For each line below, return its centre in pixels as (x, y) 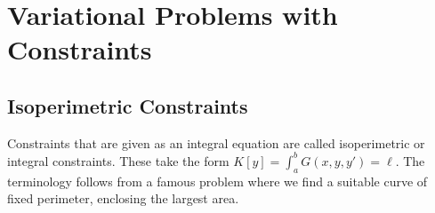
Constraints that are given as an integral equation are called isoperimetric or (216, 142)
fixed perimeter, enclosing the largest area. (123, 198)
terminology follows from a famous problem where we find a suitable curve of (217, 181)
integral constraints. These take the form (118, 160)
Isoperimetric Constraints (128, 105)
